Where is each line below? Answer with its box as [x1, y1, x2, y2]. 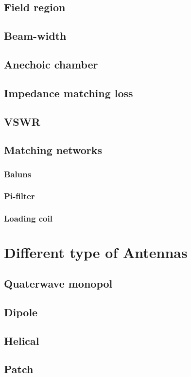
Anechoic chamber [4, 56, 98, 71]
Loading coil [4, 212, 52, 224]
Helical [4, 333, 39, 348]
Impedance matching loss [4, 85, 133, 100]
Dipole [4, 304, 38, 319]
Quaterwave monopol [4, 275, 113, 291]
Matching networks [4, 142, 103, 157]
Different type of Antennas [4, 242, 188, 262]
